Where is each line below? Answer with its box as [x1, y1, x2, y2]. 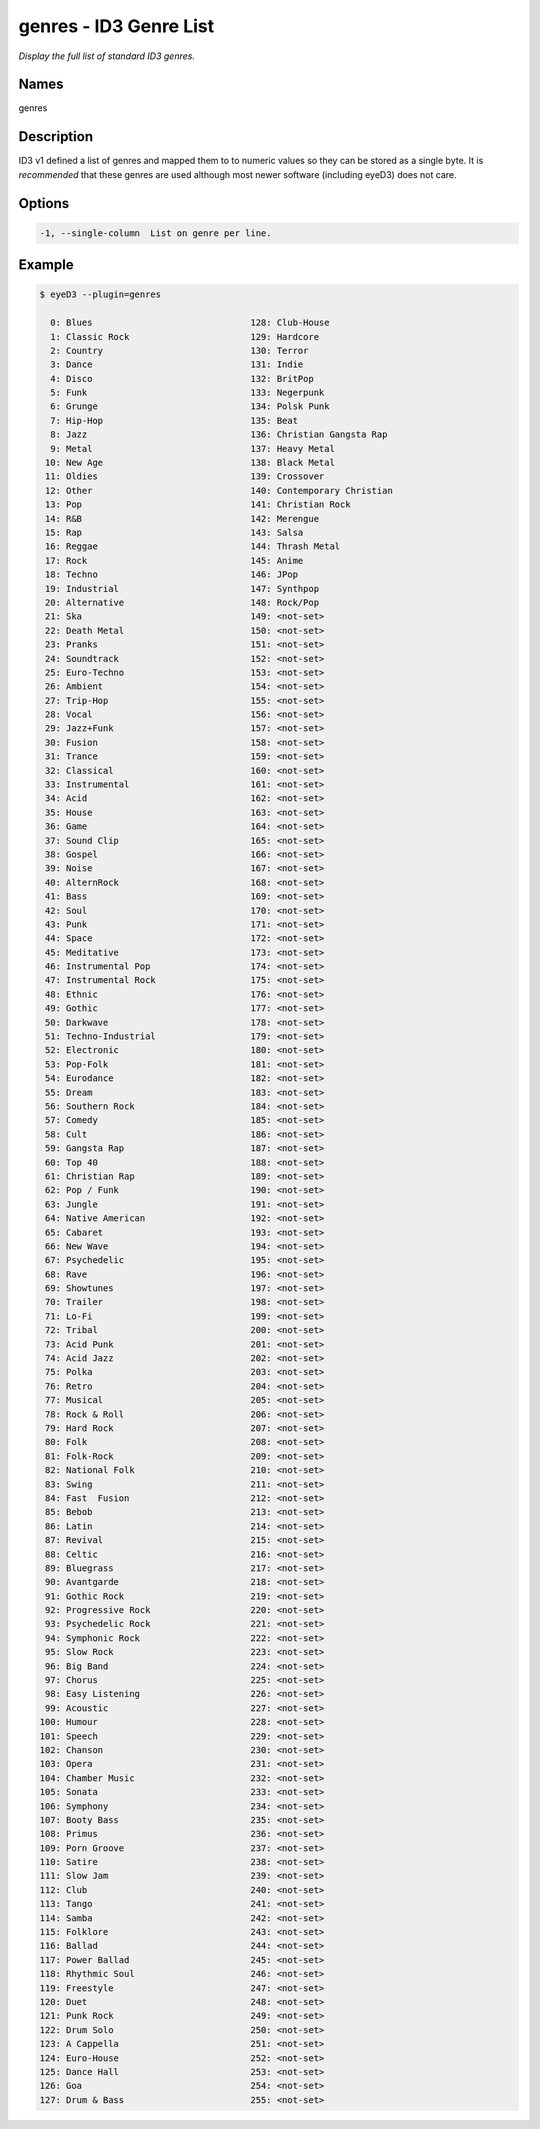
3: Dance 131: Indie [50, 359, 304, 370]
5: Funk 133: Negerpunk [50, 387, 325, 399]
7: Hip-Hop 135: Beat [50, 415, 299, 426]
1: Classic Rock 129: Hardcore [50, 331, 320, 342]
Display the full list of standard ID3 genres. [18, 50, 195, 62]
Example [18, 256, 74, 274]
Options [18, 195, 70, 212]
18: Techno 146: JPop [45, 569, 299, 580]
